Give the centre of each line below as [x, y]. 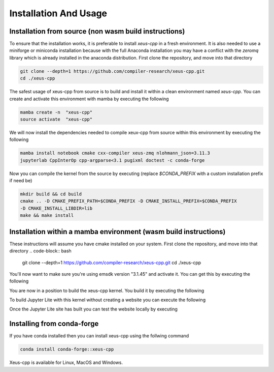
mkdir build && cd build [51, 194]
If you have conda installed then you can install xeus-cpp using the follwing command [99, 336]
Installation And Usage [58, 13]
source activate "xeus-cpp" [56, 119]
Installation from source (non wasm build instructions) [97, 31]
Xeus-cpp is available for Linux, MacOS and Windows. [66, 363]
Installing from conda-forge [54, 324]
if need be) [21, 181]
